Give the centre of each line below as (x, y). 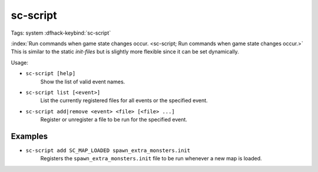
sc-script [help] (51, 74)
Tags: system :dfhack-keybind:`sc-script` (61, 33)
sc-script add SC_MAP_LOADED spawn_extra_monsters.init (108, 150)
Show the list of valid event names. (83, 82)
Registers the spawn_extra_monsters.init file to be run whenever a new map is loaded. (151, 158)
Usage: (20, 62)
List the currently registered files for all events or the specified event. (124, 100)
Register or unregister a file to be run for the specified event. (114, 120)
